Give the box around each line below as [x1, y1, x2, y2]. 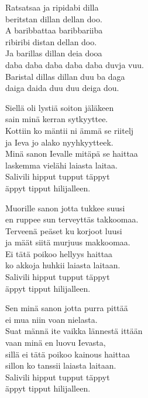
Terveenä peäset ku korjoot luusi [5, 224, 122, 237]
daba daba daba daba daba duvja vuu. [5, 58, 144, 70]
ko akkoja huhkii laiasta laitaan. [5, 259, 121, 271]
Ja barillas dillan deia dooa [5, 47, 102, 59]
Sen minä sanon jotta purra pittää [5, 302, 128, 314]
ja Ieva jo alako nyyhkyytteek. [5, 136, 113, 148]
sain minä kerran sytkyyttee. [5, 113, 108, 125]
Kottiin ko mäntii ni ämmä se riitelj [5, 124, 134, 136]
